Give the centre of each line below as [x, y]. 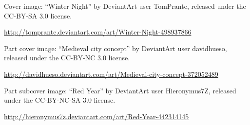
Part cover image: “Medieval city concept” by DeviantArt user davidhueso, [115, 48]
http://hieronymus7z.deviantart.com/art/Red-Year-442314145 [96, 116]
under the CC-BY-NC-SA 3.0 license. [60, 100]
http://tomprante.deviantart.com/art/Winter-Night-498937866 [98, 32]
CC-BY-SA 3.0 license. [38, 15]
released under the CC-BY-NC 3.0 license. [67, 58]
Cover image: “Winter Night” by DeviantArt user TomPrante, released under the [125, 6]
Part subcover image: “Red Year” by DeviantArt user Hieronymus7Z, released [120, 90]
